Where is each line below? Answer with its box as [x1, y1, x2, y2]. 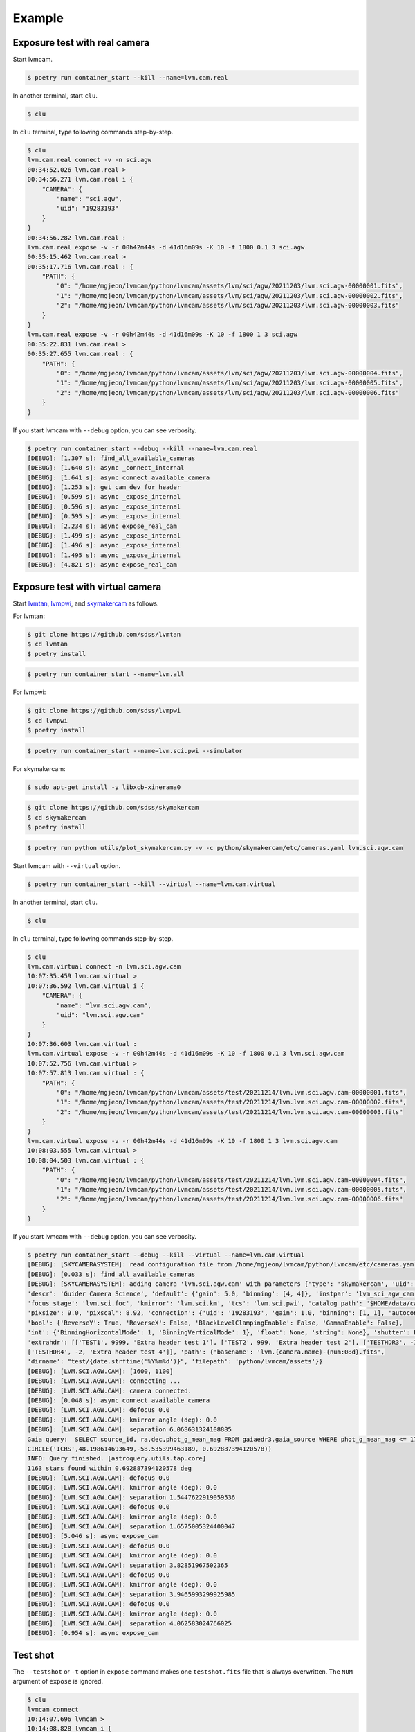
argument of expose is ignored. [12, 1677, 104, 1686]
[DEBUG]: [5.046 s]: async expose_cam [27, 1532, 159, 1540]
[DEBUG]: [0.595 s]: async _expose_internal [27, 513, 181, 520]
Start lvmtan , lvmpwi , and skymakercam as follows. [12, 599, 159, 608]
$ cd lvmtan [27, 640, 68, 648]
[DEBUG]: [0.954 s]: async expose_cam [27, 1629, 159, 1637]
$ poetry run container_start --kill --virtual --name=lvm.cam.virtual [27, 880, 276, 888]
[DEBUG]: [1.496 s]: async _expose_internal [27, 541, 181, 549]
